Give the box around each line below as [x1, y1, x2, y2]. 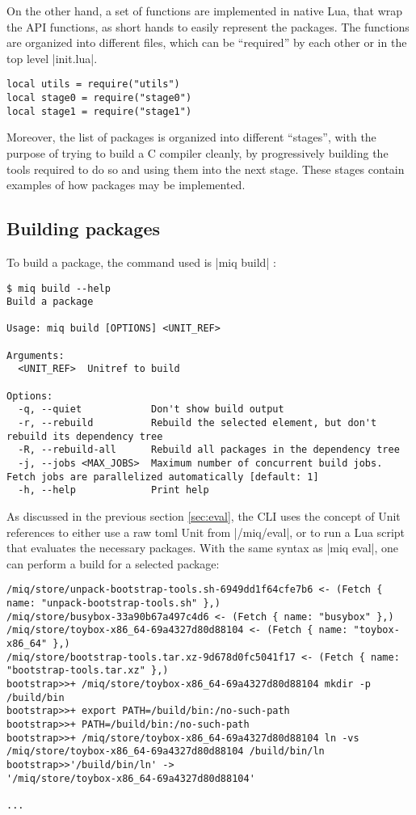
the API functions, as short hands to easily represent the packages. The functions [6, 18, 410, 35]
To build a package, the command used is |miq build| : [6, 253, 276, 270]
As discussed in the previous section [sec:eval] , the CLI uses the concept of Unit [6, 508, 401, 525]
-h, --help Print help [18, 484, 209, 496]
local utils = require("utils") [6, 78, 180, 91]
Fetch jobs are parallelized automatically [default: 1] [6, 471, 319, 483]
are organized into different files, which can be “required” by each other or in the [6, 34, 407, 51]
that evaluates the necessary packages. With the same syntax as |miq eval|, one [6, 539, 399, 556]
